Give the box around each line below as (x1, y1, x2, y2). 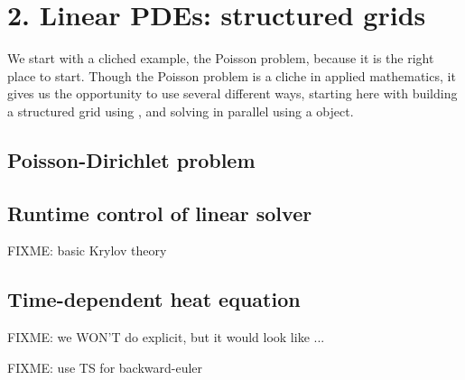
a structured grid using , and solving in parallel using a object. (7, 101, 354, 120)
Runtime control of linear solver (7, 199, 312, 227)
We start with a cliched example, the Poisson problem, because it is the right (7, 49, 434, 68)
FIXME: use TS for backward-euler (7, 357, 203, 376)
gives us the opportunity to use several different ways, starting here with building (7, 84, 458, 103)
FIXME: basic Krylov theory (7, 241, 167, 260)
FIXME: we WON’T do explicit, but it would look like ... (7, 328, 325, 347)
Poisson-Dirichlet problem (7, 145, 256, 173)
